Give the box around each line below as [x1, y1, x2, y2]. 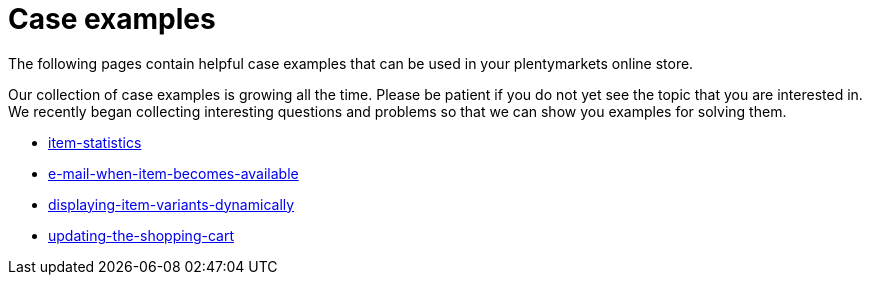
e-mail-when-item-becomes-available [48, 164, 299, 182]
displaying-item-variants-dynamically [48, 195, 295, 213]
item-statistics [48, 133, 142, 151]
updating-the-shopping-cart [48, 226, 234, 244]
